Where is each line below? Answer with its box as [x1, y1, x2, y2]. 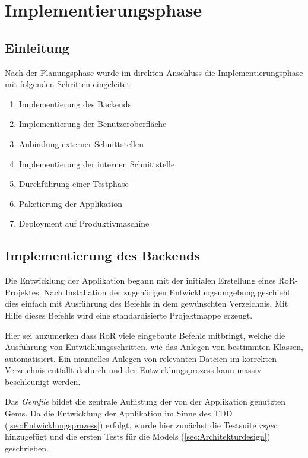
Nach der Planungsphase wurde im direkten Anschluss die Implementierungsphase [5, 66, 303, 78]
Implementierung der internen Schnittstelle [18, 157, 175, 170]
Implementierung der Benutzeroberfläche [18, 117, 167, 130]
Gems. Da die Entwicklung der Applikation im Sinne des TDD [5, 407, 233, 419]
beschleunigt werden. [5, 375, 81, 387]
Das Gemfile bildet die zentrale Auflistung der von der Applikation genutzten [5, 395, 285, 408]
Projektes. [5, 285, 42, 298]
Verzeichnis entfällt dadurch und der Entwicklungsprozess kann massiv [5, 364, 262, 376]
